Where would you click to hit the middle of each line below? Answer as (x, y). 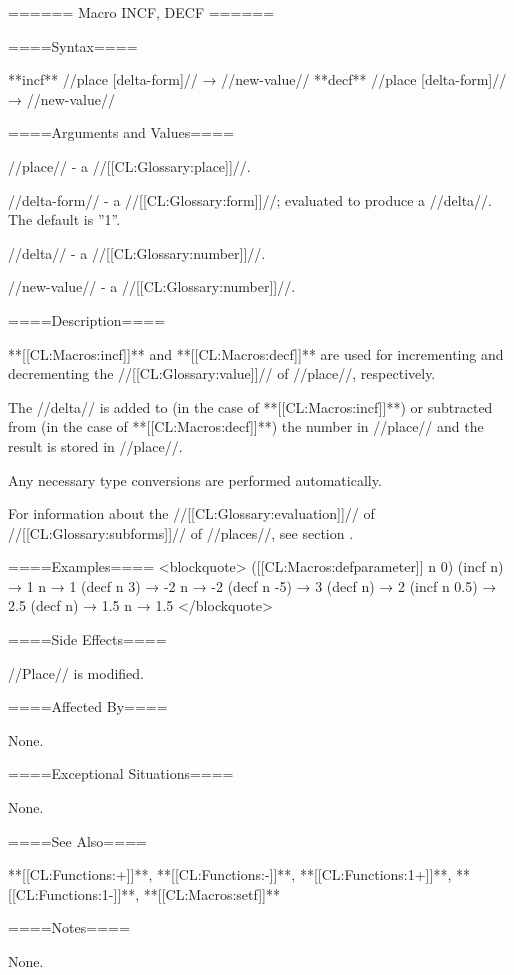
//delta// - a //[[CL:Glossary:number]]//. (137, 252)
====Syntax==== (73, 45)
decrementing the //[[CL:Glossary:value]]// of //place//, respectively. (222, 373)
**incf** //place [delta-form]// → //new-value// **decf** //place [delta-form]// (257, 79)
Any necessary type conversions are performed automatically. (195, 479)
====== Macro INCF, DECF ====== (141, 12)
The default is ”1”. (64, 219)
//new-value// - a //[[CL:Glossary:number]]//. (152, 286)
